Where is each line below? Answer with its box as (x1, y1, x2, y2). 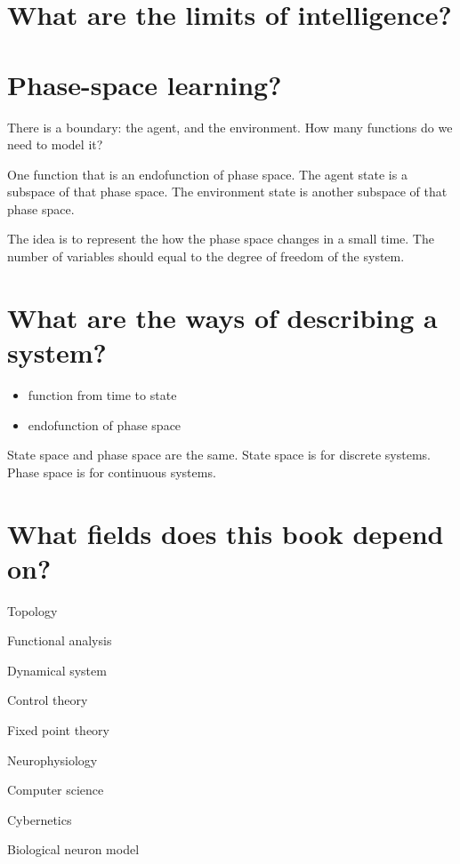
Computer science (7, 780, 104, 799)
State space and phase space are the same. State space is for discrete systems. (7, 445, 431, 464)
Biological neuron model (7, 840, 140, 859)
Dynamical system (7, 660, 107, 679)
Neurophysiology (7, 750, 98, 769)
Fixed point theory (7, 721, 109, 740)
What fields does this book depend (7, 515, 444, 551)
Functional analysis (7, 631, 112, 650)
